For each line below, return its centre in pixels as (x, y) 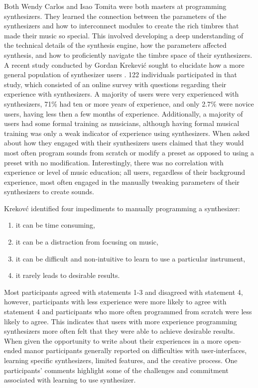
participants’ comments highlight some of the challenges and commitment (116, 370)
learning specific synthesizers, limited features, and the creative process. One (121, 360)
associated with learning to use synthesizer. (70, 380)
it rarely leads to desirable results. (68, 275)
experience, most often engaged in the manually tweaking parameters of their (122, 182)
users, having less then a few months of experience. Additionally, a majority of (124, 113)
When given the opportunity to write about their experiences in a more (113, 340)
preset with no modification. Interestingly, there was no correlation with (114, 162)
